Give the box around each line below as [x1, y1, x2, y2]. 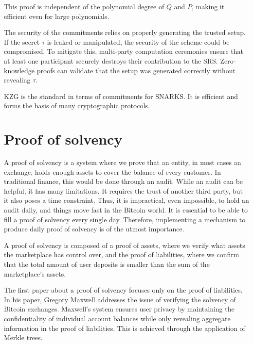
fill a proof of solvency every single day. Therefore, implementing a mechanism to [4, 214, 246, 224]
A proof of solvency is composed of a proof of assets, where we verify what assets [4, 240, 245, 250]
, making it [191, 1, 225, 11]
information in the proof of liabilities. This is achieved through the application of [4, 323, 245, 333]
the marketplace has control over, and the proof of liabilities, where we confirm [4, 249, 239, 260]
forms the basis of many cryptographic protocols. [4, 100, 150, 111]
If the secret [4, 36, 40, 47]
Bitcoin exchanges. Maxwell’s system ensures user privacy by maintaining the [4, 304, 235, 314]
